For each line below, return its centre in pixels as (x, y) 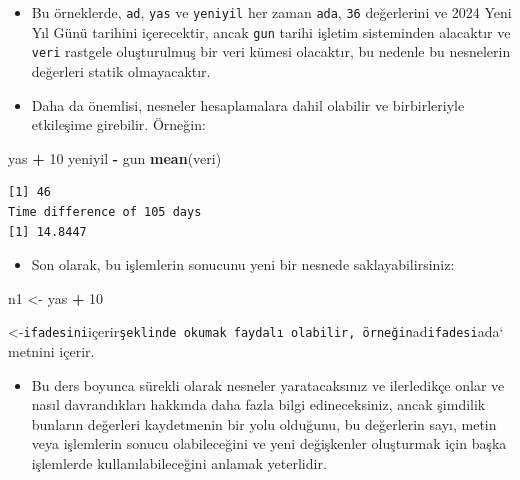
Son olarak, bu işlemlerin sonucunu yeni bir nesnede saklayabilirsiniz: (243, 264)
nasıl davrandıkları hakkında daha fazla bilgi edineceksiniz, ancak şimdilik (258, 404)
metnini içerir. (51, 350)
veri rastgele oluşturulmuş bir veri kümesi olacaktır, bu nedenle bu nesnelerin (271, 51)
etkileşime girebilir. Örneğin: (118, 124)
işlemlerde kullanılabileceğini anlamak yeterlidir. (179, 462)
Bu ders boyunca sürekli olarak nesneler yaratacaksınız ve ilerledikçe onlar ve (268, 384)
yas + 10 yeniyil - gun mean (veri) (115, 157)
